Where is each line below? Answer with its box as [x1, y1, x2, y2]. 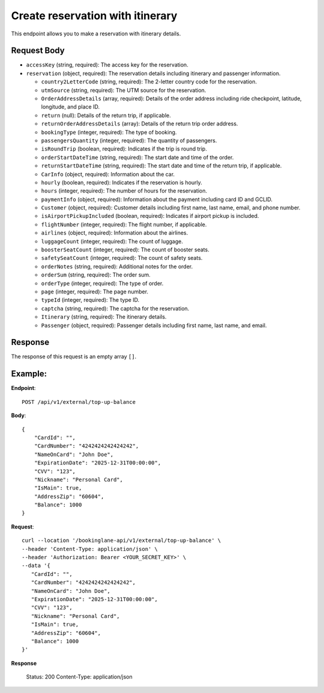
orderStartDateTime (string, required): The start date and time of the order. [41, 154, 234, 161]
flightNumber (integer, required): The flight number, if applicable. [41, 221, 207, 228]
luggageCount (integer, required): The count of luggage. [41, 238, 183, 245]
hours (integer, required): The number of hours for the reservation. [41, 187, 208, 194]
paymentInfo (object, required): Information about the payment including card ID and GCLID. [41, 196, 273, 203]
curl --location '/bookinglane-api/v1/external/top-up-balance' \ [22, 537, 221, 544]
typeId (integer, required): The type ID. [41, 296, 140, 304]
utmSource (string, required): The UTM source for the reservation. [41, 86, 206, 94]
